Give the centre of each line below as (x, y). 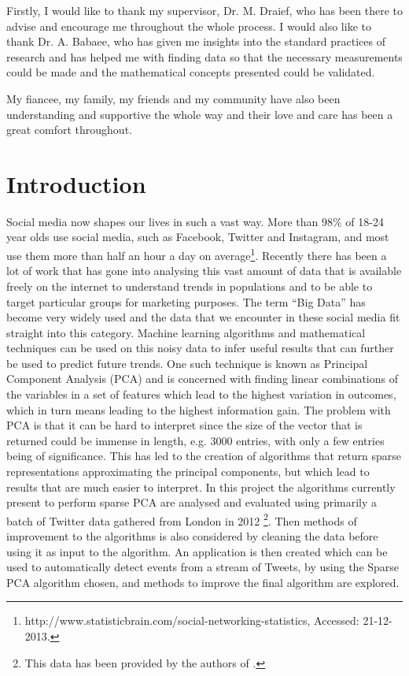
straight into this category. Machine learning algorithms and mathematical (186, 332)
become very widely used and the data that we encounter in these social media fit (203, 317)
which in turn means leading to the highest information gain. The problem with (199, 409)
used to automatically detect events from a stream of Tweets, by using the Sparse (203, 567)
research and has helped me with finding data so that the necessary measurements (204, 56)
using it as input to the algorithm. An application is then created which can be (197, 551)
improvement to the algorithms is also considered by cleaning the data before (192, 536)
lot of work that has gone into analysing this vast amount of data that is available (204, 271)
